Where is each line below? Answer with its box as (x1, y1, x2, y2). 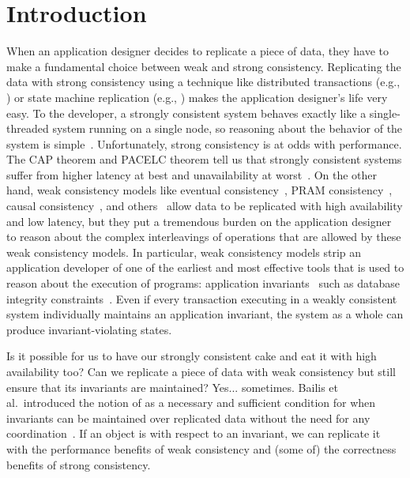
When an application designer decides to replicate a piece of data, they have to (6, 43, 389, 59)
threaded (6, 120, 49, 137)
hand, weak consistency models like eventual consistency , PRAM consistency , (6, 182, 393, 198)
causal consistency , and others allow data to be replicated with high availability (6, 198, 403, 214)
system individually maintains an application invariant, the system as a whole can (6, 306, 404, 322)
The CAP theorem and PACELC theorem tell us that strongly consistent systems (6, 151, 402, 167)
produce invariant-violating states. (6, 321, 172, 337)
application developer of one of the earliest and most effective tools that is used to (6, 259, 404, 276)
